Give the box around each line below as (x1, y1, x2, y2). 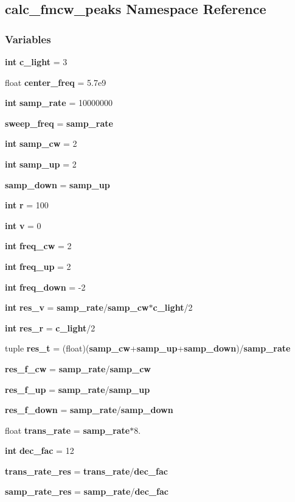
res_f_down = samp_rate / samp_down (5, 403, 173, 416)
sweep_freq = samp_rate (5, 116, 113, 129)
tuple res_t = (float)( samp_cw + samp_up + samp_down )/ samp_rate (5, 342, 291, 355)
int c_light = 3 (5, 55, 68, 68)
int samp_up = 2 (5, 157, 77, 170)
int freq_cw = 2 (5, 239, 72, 252)
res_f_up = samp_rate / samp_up (5, 383, 150, 395)
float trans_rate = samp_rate (5, 423, 130, 436)
